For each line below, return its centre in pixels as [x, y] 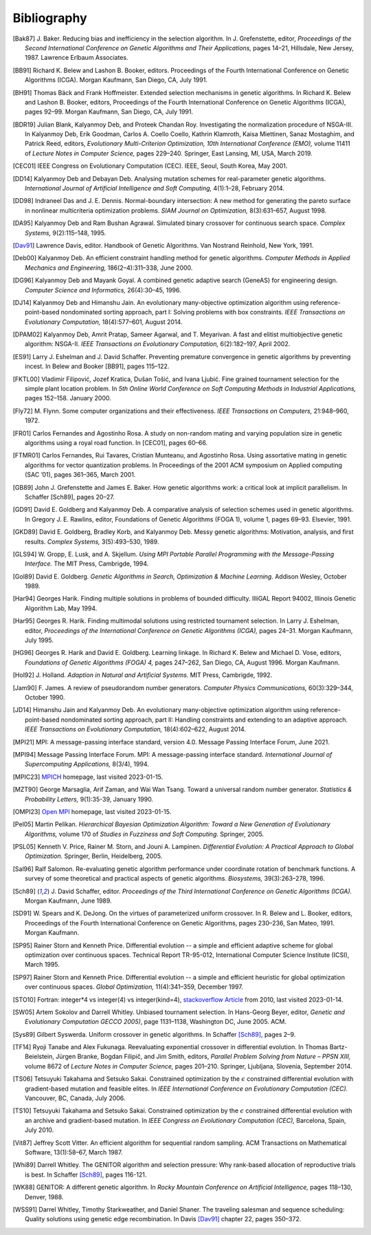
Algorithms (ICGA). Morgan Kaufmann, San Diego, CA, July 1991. [116, 80]
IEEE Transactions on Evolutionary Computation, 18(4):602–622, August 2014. [136, 729]
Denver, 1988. [44, 1196]
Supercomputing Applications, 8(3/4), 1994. [87, 764]
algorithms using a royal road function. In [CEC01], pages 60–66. [116, 443]
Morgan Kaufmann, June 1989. [69, 901]
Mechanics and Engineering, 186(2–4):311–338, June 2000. [109, 268]
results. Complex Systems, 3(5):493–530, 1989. [92, 541]
